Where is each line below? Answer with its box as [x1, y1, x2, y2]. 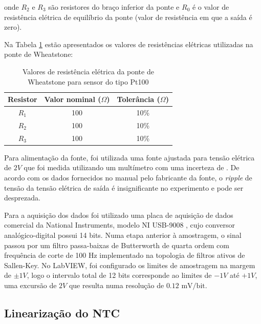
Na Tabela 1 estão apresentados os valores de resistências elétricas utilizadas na [4, 38, 253, 49]
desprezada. [4, 192, 40, 203]
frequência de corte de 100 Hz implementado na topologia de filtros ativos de [4, 250, 245, 260]
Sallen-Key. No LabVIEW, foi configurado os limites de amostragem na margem [4, 259, 255, 270]
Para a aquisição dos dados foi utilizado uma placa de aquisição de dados [4, 209, 233, 220]
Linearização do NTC [4, 305, 120, 320]
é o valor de [192, 2, 229, 12]
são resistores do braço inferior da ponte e [48, 2, 180, 12]
